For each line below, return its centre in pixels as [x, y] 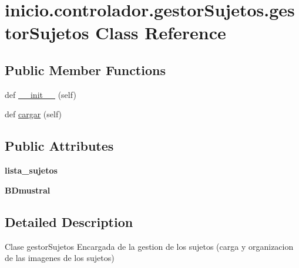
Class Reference [161, 33]
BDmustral [28, 190]
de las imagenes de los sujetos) [60, 258]
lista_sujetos [31, 170]
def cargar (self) [33, 114]
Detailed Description [69, 221]
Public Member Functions [85, 69]
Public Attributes [59, 146]
